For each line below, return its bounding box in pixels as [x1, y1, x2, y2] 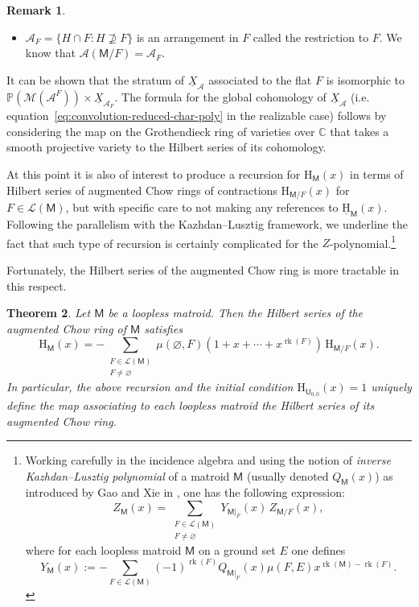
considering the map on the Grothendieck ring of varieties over [6, 122, 315, 139]
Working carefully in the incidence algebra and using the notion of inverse [25, 452, 391, 469]
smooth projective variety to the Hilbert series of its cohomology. [6, 138, 327, 155]
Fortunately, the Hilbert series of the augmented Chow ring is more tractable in [6, 261, 399, 278]
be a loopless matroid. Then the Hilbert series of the [108, 304, 363, 321]
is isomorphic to [326, 71, 405, 88]
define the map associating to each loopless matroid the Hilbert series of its [6, 396, 375, 413]
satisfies [144, 320, 183, 337]
